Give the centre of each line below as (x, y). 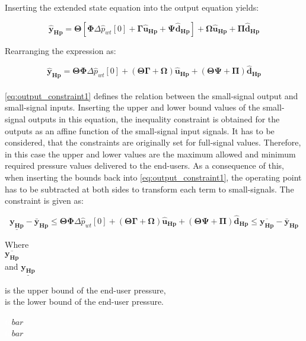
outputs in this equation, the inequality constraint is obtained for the (154, 119)
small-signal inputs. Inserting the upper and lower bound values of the (133, 107)
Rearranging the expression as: (60, 50)
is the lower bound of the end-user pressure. (85, 301)
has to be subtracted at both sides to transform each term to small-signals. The (149, 189)
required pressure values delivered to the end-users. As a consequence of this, (144, 165)
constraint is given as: (44, 201)
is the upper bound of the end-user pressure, (85, 290)
